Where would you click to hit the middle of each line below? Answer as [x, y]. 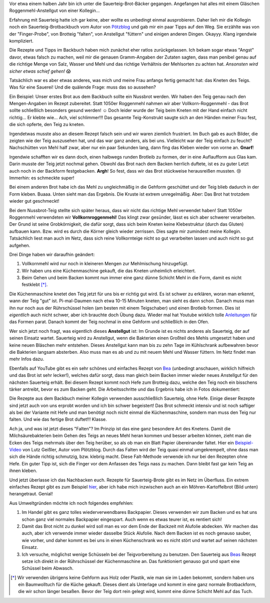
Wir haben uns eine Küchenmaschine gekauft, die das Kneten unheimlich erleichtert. [109, 271]
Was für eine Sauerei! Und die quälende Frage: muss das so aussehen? [82, 87]
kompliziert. [21, 41]
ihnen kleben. [23, 471]
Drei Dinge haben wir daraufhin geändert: [52, 254]
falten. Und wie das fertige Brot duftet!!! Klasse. [58, 419]
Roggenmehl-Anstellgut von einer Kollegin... [54, 11]
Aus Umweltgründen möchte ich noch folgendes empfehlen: [71, 503]
